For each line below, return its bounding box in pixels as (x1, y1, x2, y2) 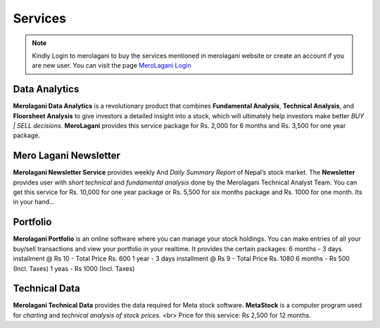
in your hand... (13, 198, 56, 206)
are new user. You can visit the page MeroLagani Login (32, 61, 191, 70)
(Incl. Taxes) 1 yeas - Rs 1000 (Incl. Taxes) (13, 264, 135, 272)
